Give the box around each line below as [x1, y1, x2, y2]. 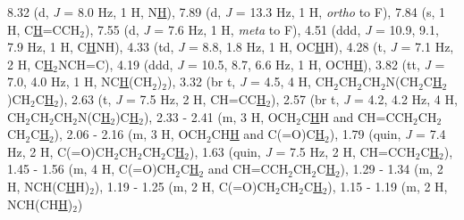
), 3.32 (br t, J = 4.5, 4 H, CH [166, 72, 334, 91]
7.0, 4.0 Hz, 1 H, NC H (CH [7, 72, 153, 91]
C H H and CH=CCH [300, 107, 414, 126]
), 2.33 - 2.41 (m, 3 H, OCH [143, 107, 297, 126]
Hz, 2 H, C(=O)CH [7, 142, 114, 160]
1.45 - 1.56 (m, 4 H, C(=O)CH [7, 159, 176, 178]
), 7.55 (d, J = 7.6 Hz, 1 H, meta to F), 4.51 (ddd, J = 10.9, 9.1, [84, 20, 439, 38]
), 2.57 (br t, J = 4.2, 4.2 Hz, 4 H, [271, 89, 458, 108]
